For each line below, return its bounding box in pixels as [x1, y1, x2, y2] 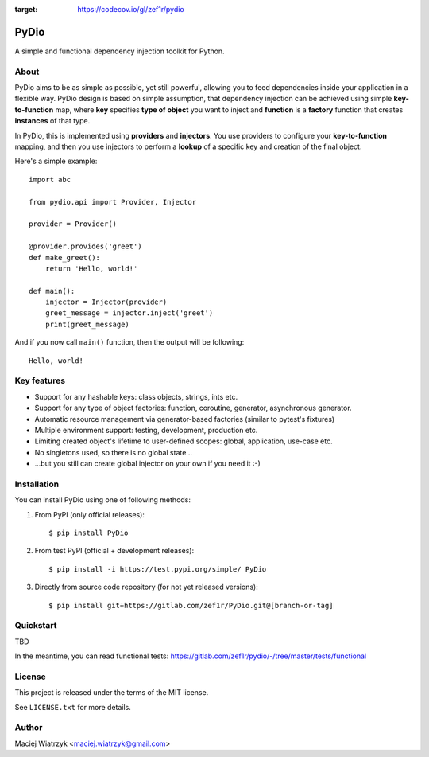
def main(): [29, 287, 75, 295]
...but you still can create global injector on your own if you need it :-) [34, 458, 261, 469]
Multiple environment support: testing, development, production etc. [34, 425, 258, 435]
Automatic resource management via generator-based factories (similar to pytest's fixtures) [34, 414, 335, 423]
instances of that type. [14, 116, 91, 126]
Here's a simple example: [14, 156, 98, 166]
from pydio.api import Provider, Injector [29, 197, 197, 206]
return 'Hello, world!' [44, 263, 138, 273]
